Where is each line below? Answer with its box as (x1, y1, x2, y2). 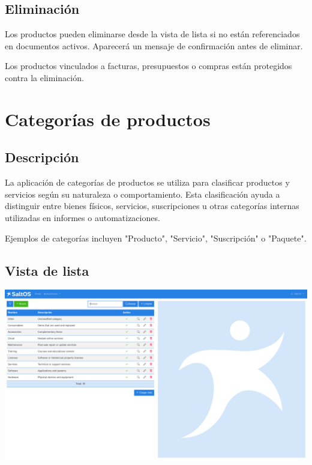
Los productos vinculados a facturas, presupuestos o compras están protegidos (5, 59, 292, 72)
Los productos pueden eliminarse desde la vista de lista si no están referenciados (5, 28, 300, 40)
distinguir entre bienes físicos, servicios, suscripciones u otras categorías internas (5, 199, 299, 212)
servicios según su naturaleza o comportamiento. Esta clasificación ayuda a (5, 187, 280, 200)
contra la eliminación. (5, 71, 84, 84)
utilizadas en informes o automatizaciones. (5, 211, 160, 223)
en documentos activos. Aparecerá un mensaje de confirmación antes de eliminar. (5, 39, 303, 52)
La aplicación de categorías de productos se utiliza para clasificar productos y (5, 176, 290, 189)
